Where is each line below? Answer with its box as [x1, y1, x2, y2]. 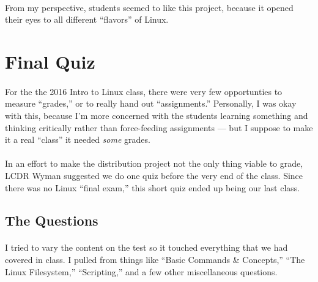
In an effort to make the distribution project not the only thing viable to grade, [5, 157, 303, 170]
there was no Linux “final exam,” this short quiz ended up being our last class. [5, 181, 300, 194]
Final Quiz [5, 48, 95, 74]
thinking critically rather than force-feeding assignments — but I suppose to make [5, 121, 313, 134]
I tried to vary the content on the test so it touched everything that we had [5, 241, 288, 254]
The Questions [5, 211, 98, 230]
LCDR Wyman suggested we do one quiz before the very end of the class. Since [5, 169, 303, 181]
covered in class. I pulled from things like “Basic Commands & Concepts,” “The [5, 253, 305, 266]
